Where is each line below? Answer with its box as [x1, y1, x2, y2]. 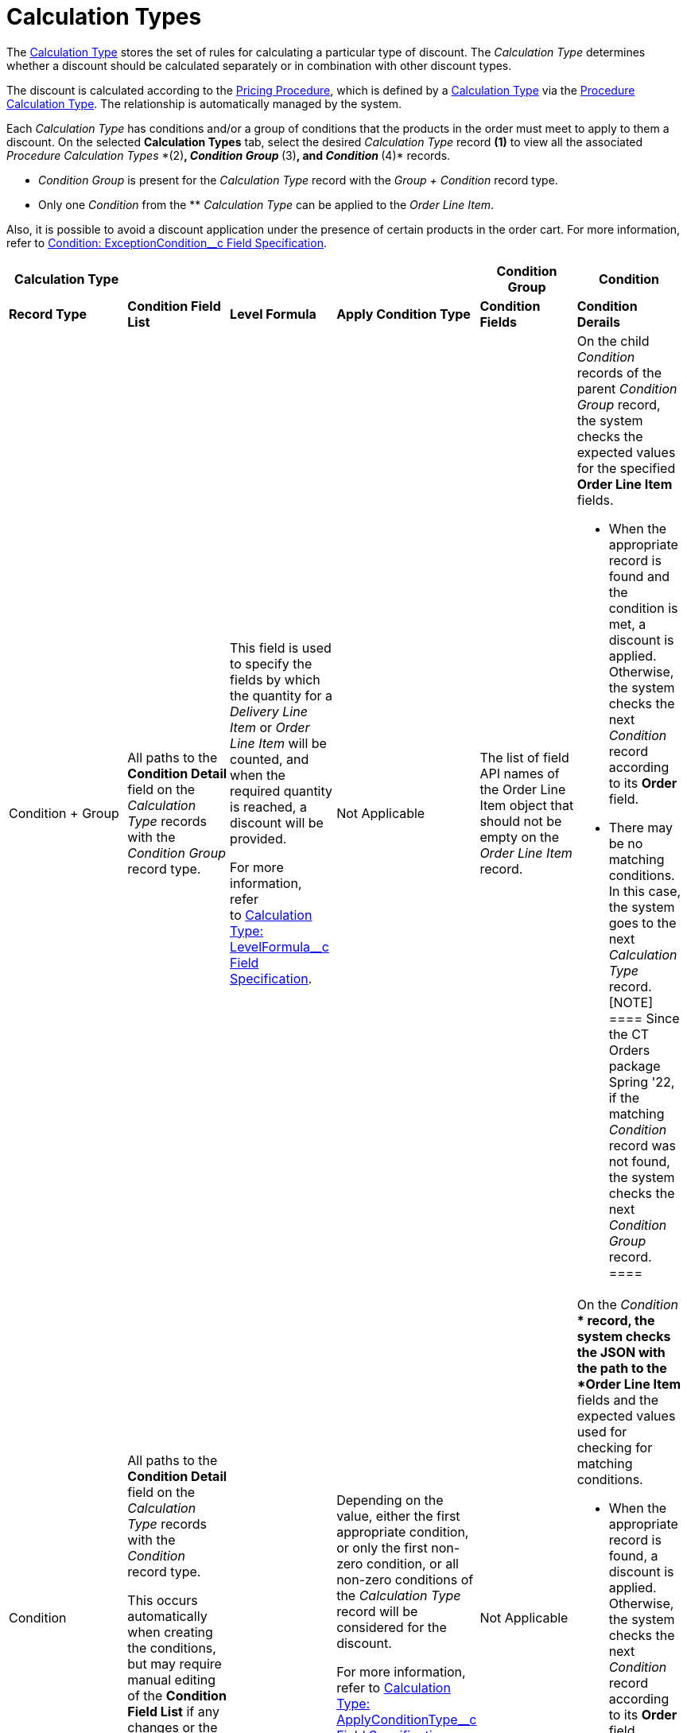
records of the [576, 364, 662, 381]
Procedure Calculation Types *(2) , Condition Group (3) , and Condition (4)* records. [6, 148, 451, 162]
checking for [576, 1439, 653, 1456]
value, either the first [336, 1507, 460, 1524]
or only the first [336, 1539, 428, 1556]
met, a [608, 615, 646, 632]
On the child [576, 332, 650, 349]
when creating [127, 1623, 213, 1640]
